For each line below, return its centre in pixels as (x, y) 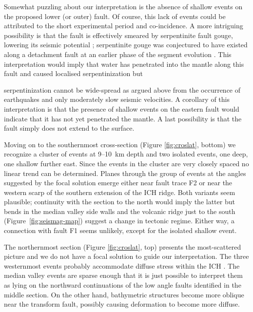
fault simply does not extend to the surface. (69, 128)
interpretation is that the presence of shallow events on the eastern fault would (122, 108)
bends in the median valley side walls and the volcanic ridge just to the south (120, 211)
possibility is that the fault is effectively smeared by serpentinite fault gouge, (118, 35)
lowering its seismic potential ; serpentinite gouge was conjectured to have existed (126, 45)
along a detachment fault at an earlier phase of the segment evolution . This (118, 54)
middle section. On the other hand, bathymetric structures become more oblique (124, 294)
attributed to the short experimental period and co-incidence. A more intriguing (124, 26)
